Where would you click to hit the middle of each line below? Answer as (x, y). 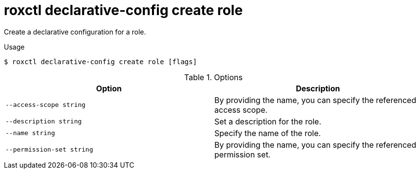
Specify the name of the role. (268, 133)
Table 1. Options (213, 77)
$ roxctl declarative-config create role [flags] (101, 61)
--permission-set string (49, 150)
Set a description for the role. (268, 121)
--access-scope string (46, 105)
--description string (44, 121)
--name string (30, 133)
